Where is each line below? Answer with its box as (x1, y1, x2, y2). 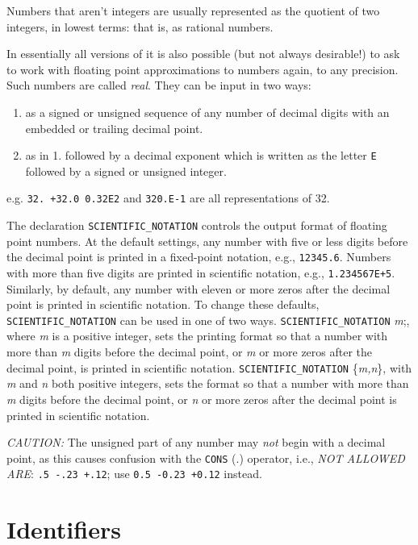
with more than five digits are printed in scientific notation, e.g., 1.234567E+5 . (6, 264, 395, 281)
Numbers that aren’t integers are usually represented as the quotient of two (6, 2, 380, 19)
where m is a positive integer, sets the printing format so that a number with (6, 327, 388, 344)
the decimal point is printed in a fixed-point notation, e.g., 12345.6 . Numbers (6, 248, 391, 265)
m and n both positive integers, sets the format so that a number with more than (6, 375, 409, 392)
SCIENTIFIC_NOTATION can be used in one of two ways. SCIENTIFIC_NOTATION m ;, (6, 311, 410, 328)
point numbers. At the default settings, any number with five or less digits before (6, 232, 408, 249)
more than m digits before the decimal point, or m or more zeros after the (6, 343, 373, 360)
